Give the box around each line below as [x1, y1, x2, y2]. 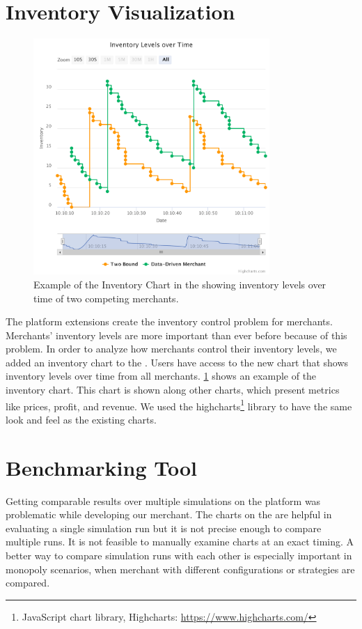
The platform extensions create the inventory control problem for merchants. [6, 314, 333, 329]
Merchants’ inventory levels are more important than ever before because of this [6, 327, 347, 342]
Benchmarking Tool [6, 453, 197, 481]
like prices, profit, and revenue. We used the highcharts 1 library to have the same [6, 396, 352, 413]
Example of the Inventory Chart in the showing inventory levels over [33, 277, 326, 291]
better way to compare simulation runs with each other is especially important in [6, 548, 352, 562]
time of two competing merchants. [33, 290, 179, 305]
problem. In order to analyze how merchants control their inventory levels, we [6, 341, 337, 356]
